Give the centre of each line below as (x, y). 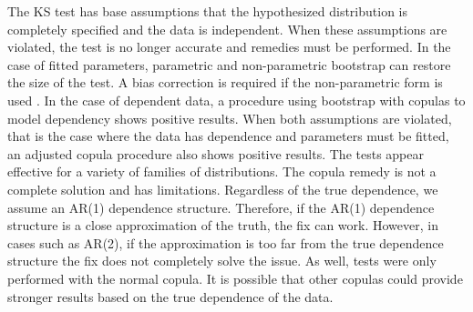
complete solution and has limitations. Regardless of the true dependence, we (223, 189)
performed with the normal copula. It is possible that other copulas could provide (235, 278)
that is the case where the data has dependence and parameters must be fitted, (228, 136)
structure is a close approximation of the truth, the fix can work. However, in (223, 225)
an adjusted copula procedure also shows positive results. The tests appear (216, 153)
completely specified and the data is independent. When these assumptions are (227, 29)
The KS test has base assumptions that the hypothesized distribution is (208, 11)
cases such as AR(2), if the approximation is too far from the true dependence (226, 242)
